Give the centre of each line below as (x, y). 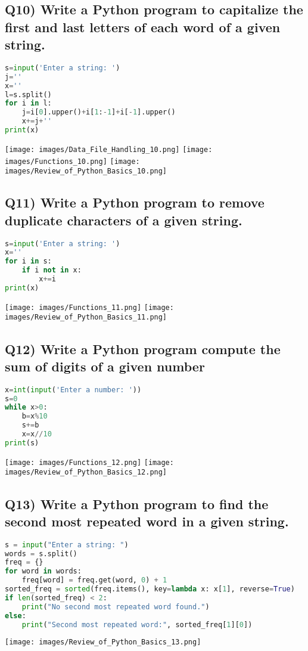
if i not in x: (52, 270)
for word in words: (43, 571)
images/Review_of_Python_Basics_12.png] (86, 472)
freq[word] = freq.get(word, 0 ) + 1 (94, 580)
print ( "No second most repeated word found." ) (116, 607)
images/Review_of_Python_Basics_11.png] (86, 317)
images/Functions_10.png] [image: (72, 161)
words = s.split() (41, 554)
